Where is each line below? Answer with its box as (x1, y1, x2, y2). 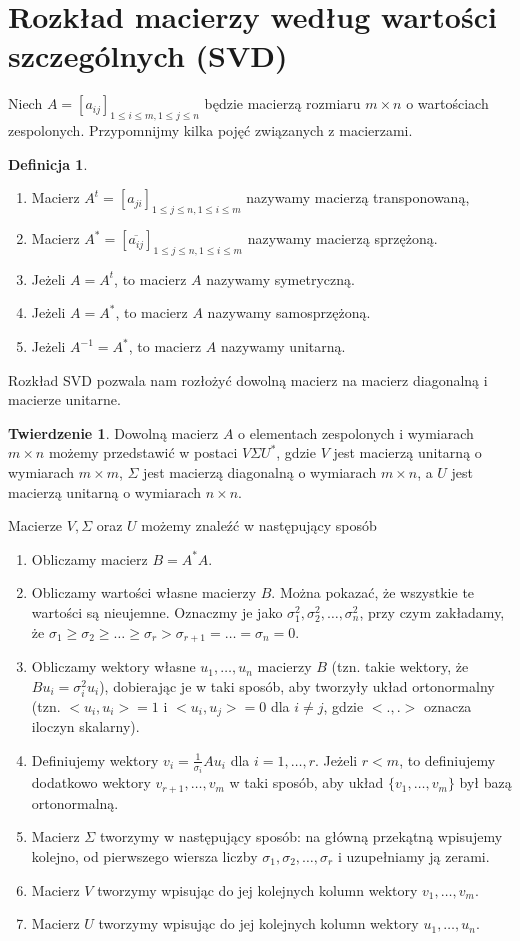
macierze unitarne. (8, 389, 121, 410)
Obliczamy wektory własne (31, 656, 196, 677)
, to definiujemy (399, 749, 496, 770)
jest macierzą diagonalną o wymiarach (143, 462, 377, 483)
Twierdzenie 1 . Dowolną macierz (8, 422, 219, 443)
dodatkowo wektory (31, 772, 151, 793)
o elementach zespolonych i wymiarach (238, 422, 474, 443)
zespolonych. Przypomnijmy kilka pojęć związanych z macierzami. (8, 120, 413, 141)
